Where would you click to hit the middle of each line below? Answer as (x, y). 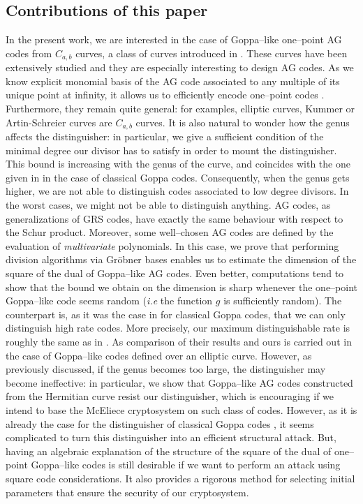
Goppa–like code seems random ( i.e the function (109, 301)
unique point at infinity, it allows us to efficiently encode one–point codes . (165, 95)
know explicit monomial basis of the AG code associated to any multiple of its (173, 81)
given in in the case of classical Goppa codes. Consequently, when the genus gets (178, 177)
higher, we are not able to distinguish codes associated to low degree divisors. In (177, 191)
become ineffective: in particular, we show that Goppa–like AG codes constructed (179, 382)
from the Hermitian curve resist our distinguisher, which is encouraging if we (170, 396)
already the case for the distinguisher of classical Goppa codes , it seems (160, 423)
